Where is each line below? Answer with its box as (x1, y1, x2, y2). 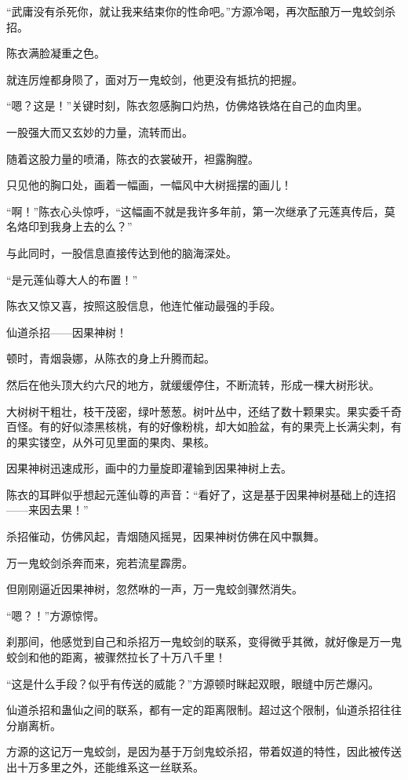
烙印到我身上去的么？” (16, 218, 133, 235)
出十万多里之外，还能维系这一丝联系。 (6, 759, 204, 775)
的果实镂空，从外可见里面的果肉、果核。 (6, 433, 215, 450)
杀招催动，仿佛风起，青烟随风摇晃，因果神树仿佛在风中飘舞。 (6, 528, 325, 545)
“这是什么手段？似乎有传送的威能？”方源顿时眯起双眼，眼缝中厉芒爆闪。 (6, 675, 380, 691)
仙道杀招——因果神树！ (6, 323, 127, 340)
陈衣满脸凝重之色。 (6, 45, 105, 61)
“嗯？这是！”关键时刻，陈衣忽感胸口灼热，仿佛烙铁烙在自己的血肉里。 (6, 97, 369, 114)
